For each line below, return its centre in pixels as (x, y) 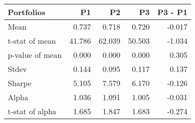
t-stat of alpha (32, 111)
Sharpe (20, 83)
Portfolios (27, 12)
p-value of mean (35, 55)
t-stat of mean (32, 41)
